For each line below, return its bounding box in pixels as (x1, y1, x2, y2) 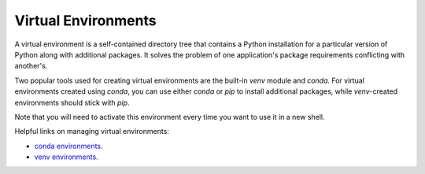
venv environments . (34, 152, 98, 161)
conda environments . (34, 141, 103, 150)
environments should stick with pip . (14, 98, 130, 107)
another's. (14, 61, 48, 71)
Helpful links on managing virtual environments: (14, 127, 169, 136)
